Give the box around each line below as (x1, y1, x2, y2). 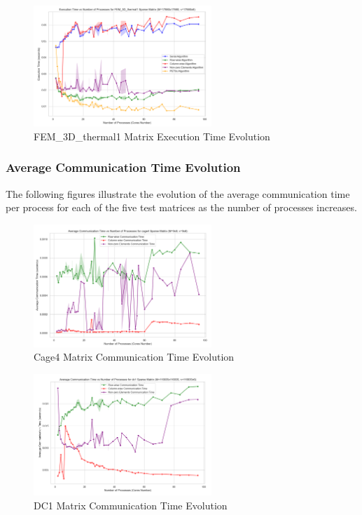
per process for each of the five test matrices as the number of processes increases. (6, 200, 357, 215)
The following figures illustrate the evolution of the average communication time (6, 186, 350, 201)
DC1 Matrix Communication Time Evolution (34, 498, 228, 513)
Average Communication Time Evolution (6, 159, 241, 176)
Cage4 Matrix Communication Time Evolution (34, 349, 235, 364)
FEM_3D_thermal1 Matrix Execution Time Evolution (34, 128, 270, 143)
